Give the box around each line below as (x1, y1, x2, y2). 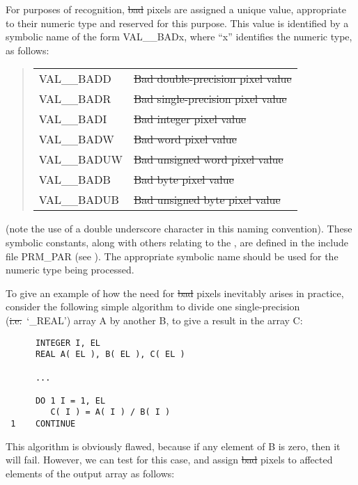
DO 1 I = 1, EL (35, 395, 106, 406)
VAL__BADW (38, 131, 114, 148)
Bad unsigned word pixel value (134, 151, 283, 168)
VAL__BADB (38, 171, 111, 188)
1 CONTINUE (10, 419, 76, 429)
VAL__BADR (38, 90, 111, 107)
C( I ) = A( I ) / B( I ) (50, 407, 171, 418)
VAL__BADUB (38, 191, 119, 208)
